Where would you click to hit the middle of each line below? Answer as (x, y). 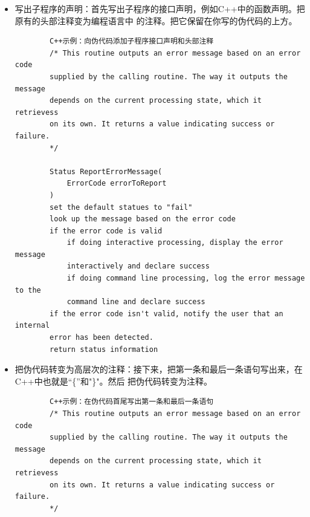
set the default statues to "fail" (121, 207)
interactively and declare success (138, 266)
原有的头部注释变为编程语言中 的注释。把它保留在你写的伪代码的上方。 (156, 20)
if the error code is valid (106, 231)
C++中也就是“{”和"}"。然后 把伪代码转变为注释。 (114, 381)
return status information (104, 349)
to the (28, 290)
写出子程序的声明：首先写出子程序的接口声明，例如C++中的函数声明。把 (160, 8)
